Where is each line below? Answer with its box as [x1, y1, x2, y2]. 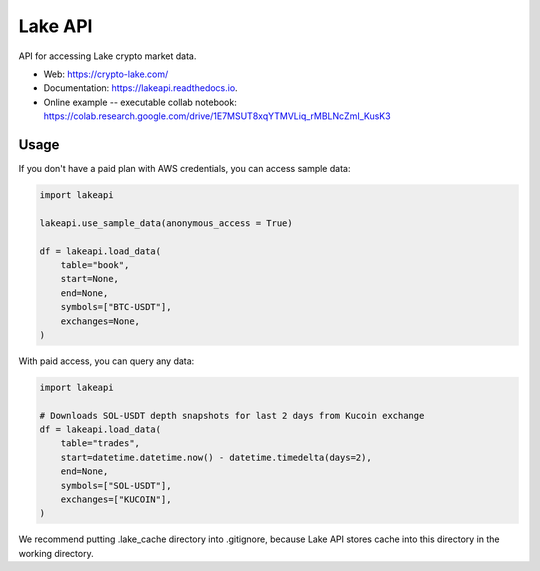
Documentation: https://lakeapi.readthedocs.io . [43, 82, 239, 94]
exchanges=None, [60, 315, 140, 327]
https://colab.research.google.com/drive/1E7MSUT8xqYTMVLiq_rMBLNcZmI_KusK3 [43, 110, 391, 122]
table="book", [60, 259, 130, 270]
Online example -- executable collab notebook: [43, 96, 237, 108]
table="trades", [60, 438, 140, 449]
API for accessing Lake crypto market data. [18, 50, 197, 62]
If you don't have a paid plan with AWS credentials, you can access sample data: [18, 163, 351, 175]
